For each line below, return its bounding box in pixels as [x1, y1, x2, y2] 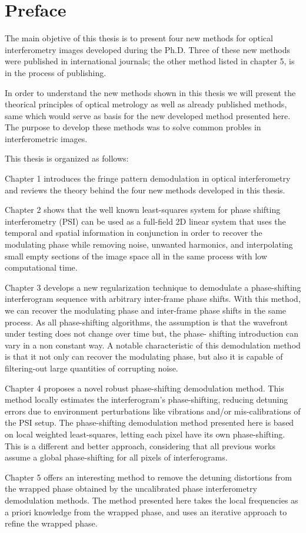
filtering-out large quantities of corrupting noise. [5, 361, 178, 374]
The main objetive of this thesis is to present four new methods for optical [5, 32, 273, 44]
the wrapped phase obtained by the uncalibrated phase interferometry [5, 482, 257, 495]
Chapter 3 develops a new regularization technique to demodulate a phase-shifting [5, 281, 301, 293]
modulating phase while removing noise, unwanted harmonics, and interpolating [5, 238, 293, 251]
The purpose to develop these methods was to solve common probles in [5, 121, 261, 133]
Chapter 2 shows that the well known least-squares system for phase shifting [5, 203, 281, 216]
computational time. [5, 261, 78, 274]
